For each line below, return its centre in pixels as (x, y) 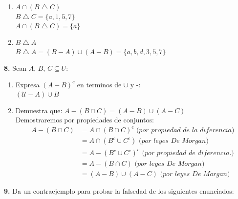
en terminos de (99, 84)
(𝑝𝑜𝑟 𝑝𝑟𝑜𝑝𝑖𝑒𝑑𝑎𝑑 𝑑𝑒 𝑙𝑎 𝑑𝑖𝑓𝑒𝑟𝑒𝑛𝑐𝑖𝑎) (185, 130)
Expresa (27, 84)
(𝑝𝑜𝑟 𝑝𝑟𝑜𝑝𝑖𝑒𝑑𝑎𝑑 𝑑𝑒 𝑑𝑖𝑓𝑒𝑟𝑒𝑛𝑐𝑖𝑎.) (188, 153)
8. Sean (15, 68)
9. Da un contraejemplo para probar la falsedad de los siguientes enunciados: (119, 191)
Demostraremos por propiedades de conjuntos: (85, 120)
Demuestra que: (39, 110)
